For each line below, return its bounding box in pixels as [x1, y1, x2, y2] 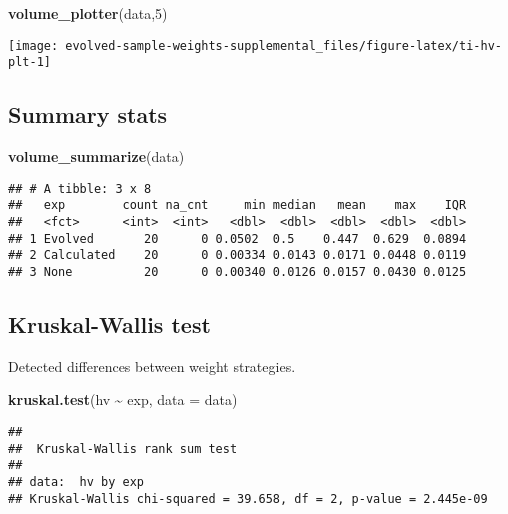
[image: [8, 38, 59, 53]
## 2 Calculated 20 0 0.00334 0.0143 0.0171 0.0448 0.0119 [8, 248, 467, 263]
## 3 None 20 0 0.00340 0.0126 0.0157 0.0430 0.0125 [8, 264, 467, 279]
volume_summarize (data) [8, 146, 185, 167]
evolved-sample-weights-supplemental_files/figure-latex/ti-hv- [65, 38, 502, 53]
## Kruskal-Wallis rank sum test [8, 441, 238, 456]
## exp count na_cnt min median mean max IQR [8, 198, 467, 213]
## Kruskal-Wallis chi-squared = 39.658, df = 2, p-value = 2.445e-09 [8, 491, 488, 506]
